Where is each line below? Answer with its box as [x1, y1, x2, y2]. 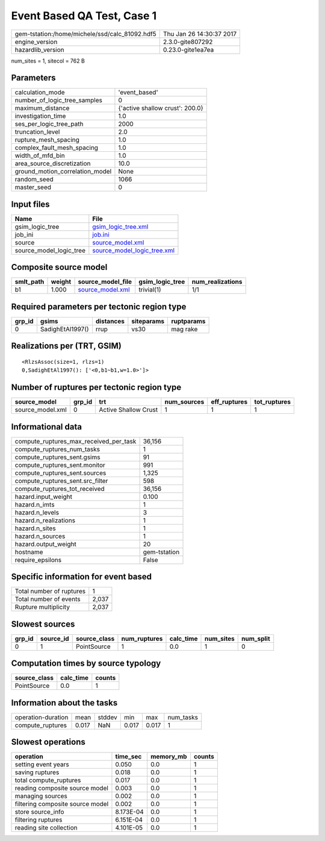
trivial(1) [138, 286, 162, 294]
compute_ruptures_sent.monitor [14, 461, 105, 469]
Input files [11, 199, 51, 209]
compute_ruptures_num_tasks [14, 445, 101, 453]
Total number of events [14, 595, 81, 604]
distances [95, 317, 125, 325]
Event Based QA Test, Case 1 [11, 9, 157, 22]
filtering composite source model [14, 800, 109, 808]
